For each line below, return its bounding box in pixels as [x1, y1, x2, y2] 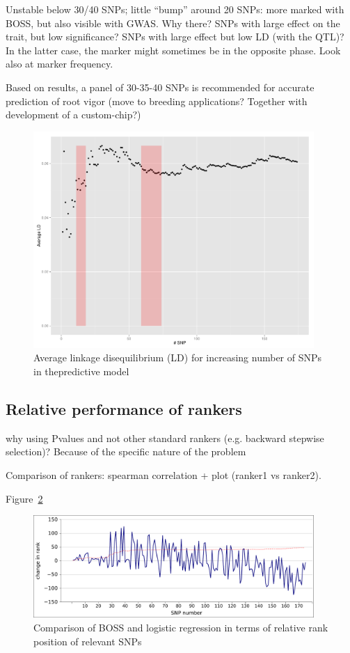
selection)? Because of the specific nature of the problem [6, 444, 246, 459]
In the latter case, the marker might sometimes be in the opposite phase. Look [6, 42, 341, 57]
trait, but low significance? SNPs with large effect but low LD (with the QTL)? [6, 29, 344, 44]
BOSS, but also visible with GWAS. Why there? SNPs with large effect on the [6, 15, 340, 30]
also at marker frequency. [6, 56, 113, 71]
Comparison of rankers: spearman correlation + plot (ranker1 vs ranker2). [6, 468, 321, 482]
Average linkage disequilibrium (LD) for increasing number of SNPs [33, 350, 322, 365]
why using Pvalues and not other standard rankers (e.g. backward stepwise [6, 430, 324, 445]
